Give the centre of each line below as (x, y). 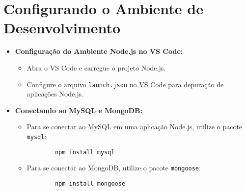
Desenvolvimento (62, 28)
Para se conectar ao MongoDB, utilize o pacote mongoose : (114, 168)
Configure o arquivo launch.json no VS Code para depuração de (125, 84)
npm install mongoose (90, 183)
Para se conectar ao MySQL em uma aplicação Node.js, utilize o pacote (135, 127)
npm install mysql (85, 152)
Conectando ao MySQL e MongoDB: (79, 110)
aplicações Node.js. (55, 94)
